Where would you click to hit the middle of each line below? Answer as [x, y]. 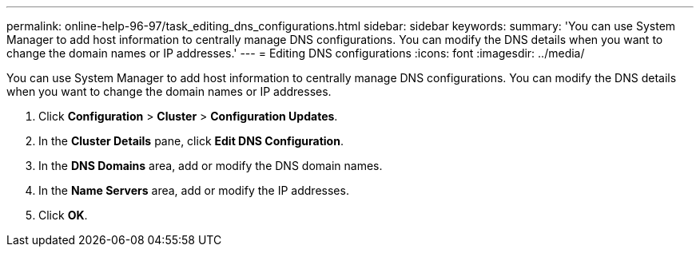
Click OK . [63, 215]
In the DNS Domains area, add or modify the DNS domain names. [211, 166]
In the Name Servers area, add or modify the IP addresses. [194, 190]
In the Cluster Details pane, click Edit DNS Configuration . [191, 141]
